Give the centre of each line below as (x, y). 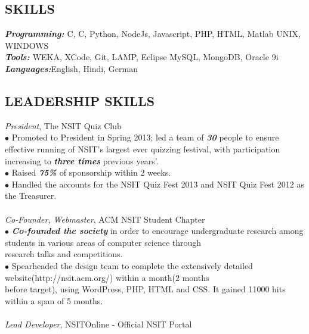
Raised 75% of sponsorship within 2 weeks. (91, 172)
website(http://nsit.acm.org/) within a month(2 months (107, 277)
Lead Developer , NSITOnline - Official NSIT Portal (98, 324)
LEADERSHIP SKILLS (80, 100)
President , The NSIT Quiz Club (63, 125)
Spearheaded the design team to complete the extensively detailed (132, 265)
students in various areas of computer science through (103, 242)
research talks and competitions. (64, 254)
